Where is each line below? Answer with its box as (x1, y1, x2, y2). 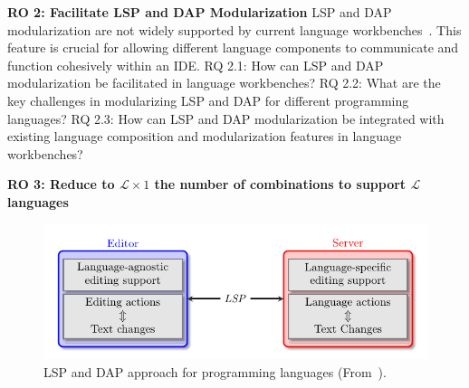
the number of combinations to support (154, 175, 407, 194)
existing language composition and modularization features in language (7, 127, 402, 146)
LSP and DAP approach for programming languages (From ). (43, 362, 387, 381)
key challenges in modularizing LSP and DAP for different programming (7, 90, 409, 109)
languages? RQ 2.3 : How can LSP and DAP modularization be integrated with (7, 109, 445, 128)
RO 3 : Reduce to (7, 175, 115, 194)
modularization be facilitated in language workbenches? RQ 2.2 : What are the (7, 73, 441, 92)
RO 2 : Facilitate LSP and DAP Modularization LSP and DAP (7, 3, 392, 21)
